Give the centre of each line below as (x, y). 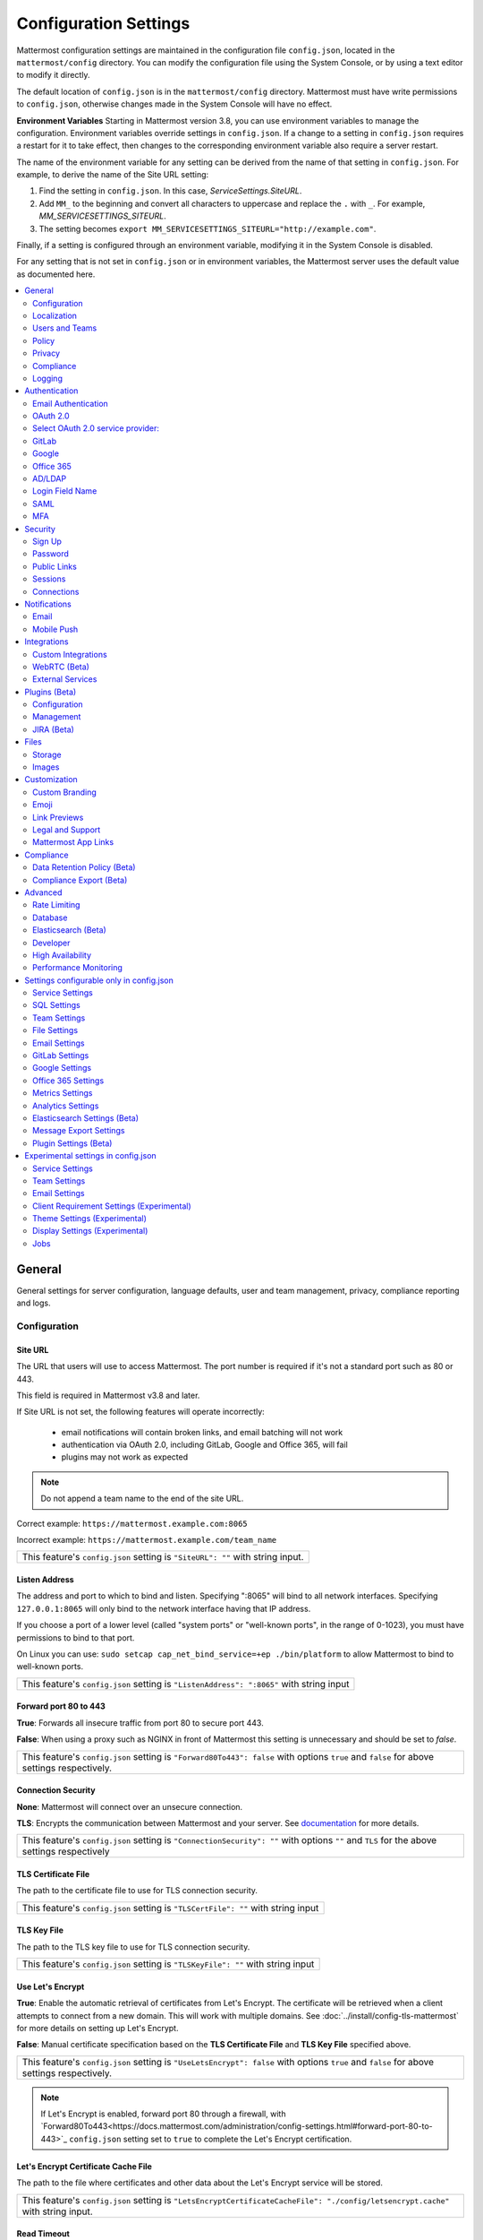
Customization (51, 780)
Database (50, 918)
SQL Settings (56, 1005)
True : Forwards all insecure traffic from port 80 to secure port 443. (140, 1723)
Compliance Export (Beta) (80, 880)
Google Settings (62, 1068)
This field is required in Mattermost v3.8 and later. (108, 1395)
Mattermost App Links (73, 842)
